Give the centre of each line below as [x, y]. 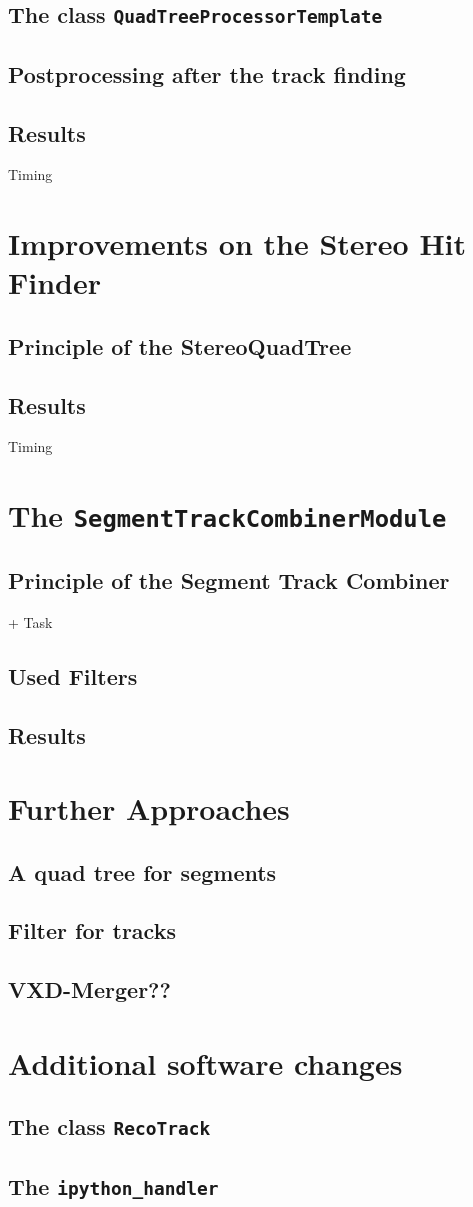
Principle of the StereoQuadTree [180, 345]
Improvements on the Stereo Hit [237, 243]
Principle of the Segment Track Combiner [229, 579]
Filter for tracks [92, 930]
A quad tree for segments [142, 871]
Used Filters [73, 675]
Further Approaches [149, 808]
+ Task [30, 621]
